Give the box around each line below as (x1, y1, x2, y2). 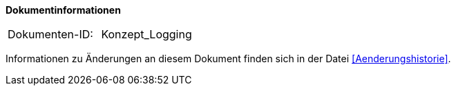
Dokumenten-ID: (8, 27, 93, 41)
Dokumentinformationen (6, 4, 121, 16)
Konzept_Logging (101, 27, 192, 41)
